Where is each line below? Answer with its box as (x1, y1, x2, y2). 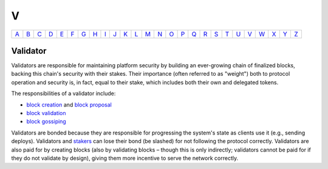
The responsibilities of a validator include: (11, 90, 116, 97)
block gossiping (26, 118, 66, 125)
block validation (26, 110, 66, 117)
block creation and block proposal (26, 101, 112, 108)
